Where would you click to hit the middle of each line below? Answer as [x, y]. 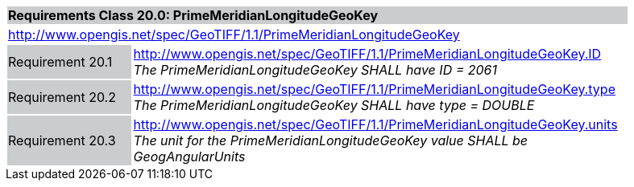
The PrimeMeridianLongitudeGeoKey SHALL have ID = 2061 [315, 70]
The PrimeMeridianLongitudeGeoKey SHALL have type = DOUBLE [334, 105]
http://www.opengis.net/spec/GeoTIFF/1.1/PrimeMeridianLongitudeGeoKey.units [375, 124]
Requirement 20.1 [60, 62]
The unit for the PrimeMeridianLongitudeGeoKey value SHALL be [331, 140]
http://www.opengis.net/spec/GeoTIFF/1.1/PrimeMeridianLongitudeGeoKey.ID [367, 54]
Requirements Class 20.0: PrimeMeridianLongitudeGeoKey [193, 15]
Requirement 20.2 [62, 97]
